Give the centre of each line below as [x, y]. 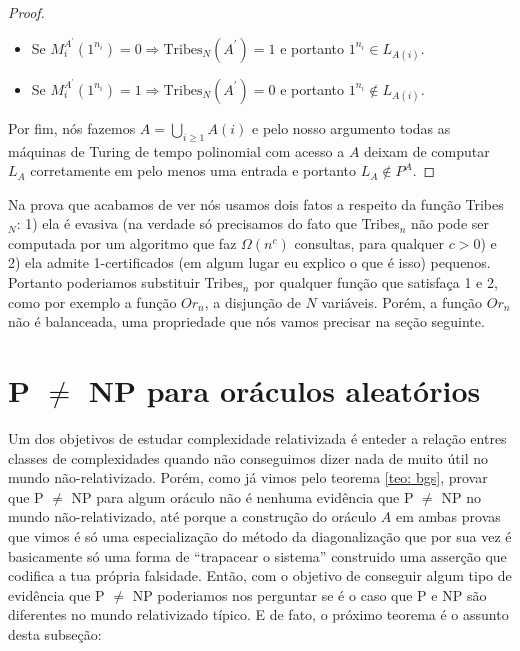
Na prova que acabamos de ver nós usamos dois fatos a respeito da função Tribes [256, 203]
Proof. [26, 12]
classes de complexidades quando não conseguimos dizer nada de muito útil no [248, 457]
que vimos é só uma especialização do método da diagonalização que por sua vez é [260, 535]
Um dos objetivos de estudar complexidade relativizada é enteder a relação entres [257, 437]
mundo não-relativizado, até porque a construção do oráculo [192, 516]
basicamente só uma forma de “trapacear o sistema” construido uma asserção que [257, 555]
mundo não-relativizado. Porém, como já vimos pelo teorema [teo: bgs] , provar [248, 477]
